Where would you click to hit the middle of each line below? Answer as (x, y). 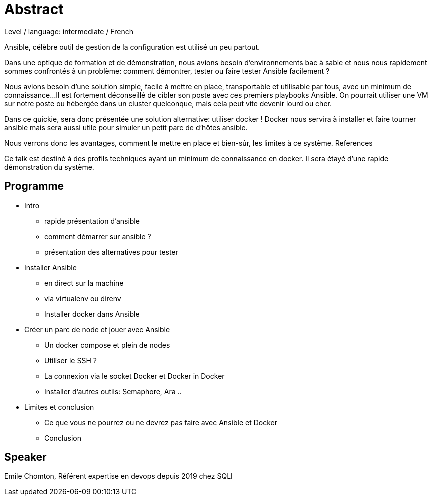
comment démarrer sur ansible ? (98, 236)
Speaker (25, 457)
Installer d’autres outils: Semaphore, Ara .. (113, 391)
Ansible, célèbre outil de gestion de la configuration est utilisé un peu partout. (132, 47)
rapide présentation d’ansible (92, 221)
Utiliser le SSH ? (70, 360)
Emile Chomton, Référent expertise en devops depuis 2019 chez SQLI (118, 476)
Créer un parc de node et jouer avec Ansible (97, 329)
